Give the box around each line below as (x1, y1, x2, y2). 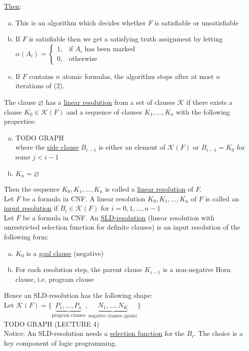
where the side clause (15, 142, 79, 152)
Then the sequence (4, 183, 60, 194)
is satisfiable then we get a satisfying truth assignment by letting (29, 34, 223, 44)
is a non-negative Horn (163, 264, 231, 274)
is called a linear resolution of (105, 183, 193, 194)
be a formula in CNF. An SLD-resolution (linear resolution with (22, 212, 215, 222)
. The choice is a (194, 328, 243, 338)
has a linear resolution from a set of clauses (45, 97, 175, 107)
